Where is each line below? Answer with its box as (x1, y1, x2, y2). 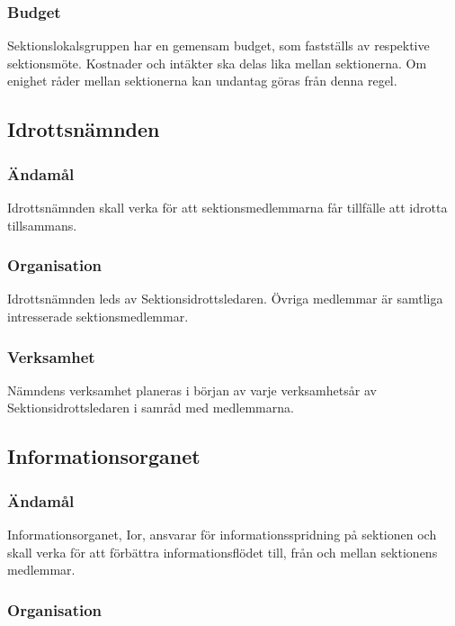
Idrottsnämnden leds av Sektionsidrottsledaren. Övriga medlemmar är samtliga (7, 289, 443, 308)
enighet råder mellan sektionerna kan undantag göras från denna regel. (7, 71, 397, 90)
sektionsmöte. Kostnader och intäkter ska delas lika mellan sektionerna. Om (7, 53, 427, 72)
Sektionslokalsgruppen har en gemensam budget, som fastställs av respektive (7, 36, 430, 55)
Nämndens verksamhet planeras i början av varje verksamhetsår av (7, 380, 377, 399)
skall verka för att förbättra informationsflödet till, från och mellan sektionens (7, 542, 438, 561)
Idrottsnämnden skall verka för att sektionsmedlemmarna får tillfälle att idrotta (7, 198, 448, 216)
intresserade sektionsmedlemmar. (7, 307, 189, 325)
